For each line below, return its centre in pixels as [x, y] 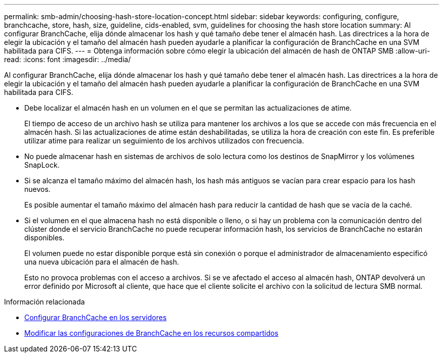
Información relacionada [45, 302]
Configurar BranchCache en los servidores [96, 317]
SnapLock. [42, 165]
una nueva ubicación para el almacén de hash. [102, 262]
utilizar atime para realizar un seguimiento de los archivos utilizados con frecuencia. [164, 141]
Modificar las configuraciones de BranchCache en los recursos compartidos [151, 333]
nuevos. [37, 189]
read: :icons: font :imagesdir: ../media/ [68, 59]
